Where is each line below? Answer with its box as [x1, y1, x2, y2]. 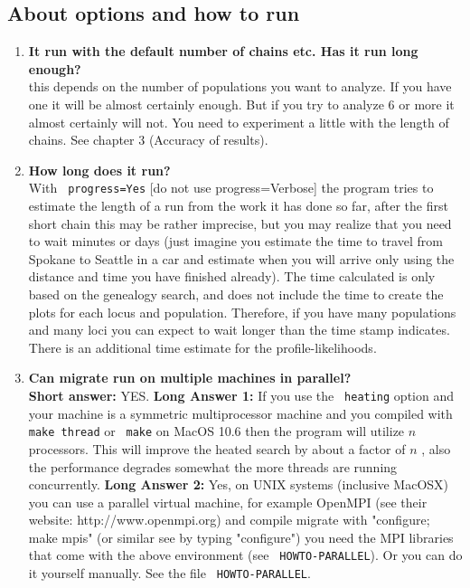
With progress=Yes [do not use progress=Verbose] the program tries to [28, 178, 434, 197]
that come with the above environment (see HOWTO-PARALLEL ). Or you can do [28, 545, 463, 564]
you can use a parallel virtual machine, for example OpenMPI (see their [28, 492, 428, 511]
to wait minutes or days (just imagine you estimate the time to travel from [28, 232, 443, 251]
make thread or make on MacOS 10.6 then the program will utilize [28, 422, 405, 441]
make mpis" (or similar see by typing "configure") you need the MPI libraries [28, 527, 454, 546]
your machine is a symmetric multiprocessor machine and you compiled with [28, 403, 453, 422]
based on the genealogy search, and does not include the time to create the [28, 284, 444, 303]
